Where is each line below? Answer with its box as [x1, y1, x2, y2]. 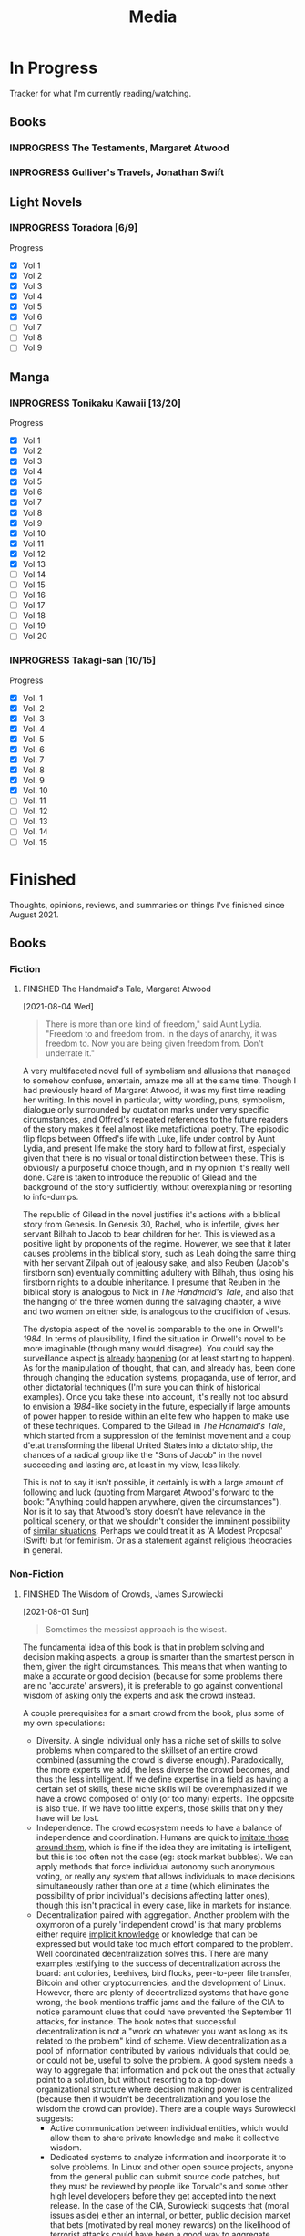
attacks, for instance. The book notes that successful [36, 2015, 237, 2026]
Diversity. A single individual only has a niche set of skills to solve [36, 1734, 282, 1745]
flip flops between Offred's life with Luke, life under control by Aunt [22, 1134, 276, 1144]
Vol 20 [22, 631, 47, 642]
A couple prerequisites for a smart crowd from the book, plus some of [22, 1707, 285, 1718]
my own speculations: [22, 1717, 106, 1728]
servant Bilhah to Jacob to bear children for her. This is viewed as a [22, 1228, 276, 1239]
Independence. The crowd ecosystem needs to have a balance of [36, 1822, 283, 1833]
